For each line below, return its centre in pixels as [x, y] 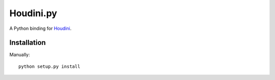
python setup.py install [49, 66]
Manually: [20, 55]
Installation [28, 43]
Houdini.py [33, 13]
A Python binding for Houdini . [40, 28]
